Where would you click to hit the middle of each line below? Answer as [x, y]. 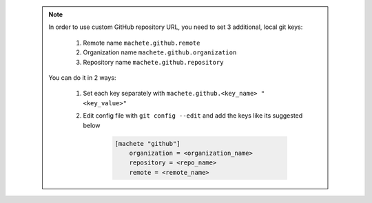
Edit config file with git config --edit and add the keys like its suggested [193, 116]
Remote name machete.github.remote [142, 43]
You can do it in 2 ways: [82, 77]
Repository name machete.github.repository [153, 62]
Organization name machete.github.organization [160, 52]
